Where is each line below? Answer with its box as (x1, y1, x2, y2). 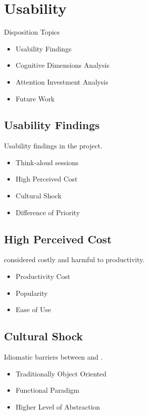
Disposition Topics (4, 27, 60, 37)
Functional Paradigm (15, 385, 80, 395)
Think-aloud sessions (15, 157, 79, 167)
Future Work (15, 93, 55, 103)
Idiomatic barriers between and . (4, 352, 103, 362)
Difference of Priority (15, 207, 80, 217)
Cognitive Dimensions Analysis (15, 60, 109, 70)
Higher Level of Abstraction (15, 401, 100, 412)
